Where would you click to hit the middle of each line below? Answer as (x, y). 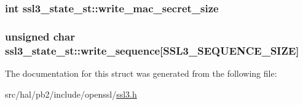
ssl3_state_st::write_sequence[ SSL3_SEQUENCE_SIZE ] (152, 50)
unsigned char (40, 36)
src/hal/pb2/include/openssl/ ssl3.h (71, 94)
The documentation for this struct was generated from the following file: (141, 73)
